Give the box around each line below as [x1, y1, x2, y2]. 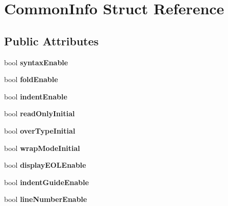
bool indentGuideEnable [4, 176, 89, 187]
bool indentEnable [4, 91, 67, 101]
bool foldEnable [4, 74, 58, 85]
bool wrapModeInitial [4, 142, 80, 153]
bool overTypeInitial [4, 125, 75, 136]
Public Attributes [4, 33, 99, 48]
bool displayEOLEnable [4, 160, 86, 170]
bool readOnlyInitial [4, 108, 75, 119]
